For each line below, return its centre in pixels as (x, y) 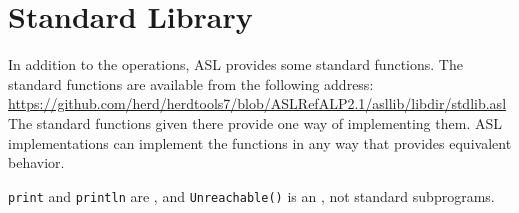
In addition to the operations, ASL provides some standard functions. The (235, 64)
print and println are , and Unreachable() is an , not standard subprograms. (251, 195)
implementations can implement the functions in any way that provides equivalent (260, 142)
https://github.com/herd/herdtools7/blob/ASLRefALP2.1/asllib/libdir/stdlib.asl (257, 103)
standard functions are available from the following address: (191, 83)
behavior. (36, 162)
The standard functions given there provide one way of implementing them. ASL (255, 122)
